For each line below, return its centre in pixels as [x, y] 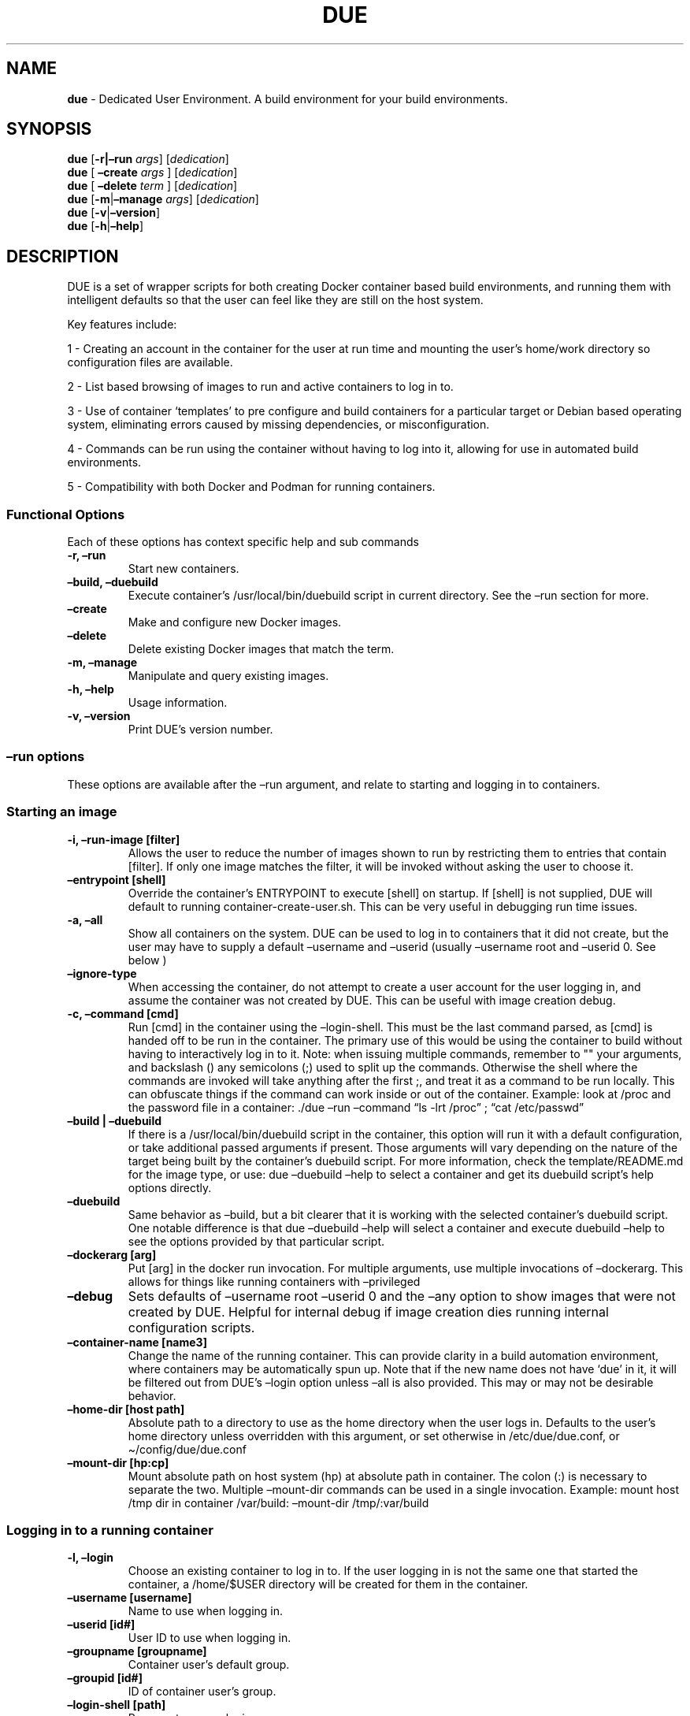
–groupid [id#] [105, 1678]
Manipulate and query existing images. [228, 676]
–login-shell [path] [117, 1705]
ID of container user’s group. [202, 1692]
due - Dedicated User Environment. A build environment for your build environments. [287, 98]
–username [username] [130, 1598]
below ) [147, 960]
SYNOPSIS [49, 129]
